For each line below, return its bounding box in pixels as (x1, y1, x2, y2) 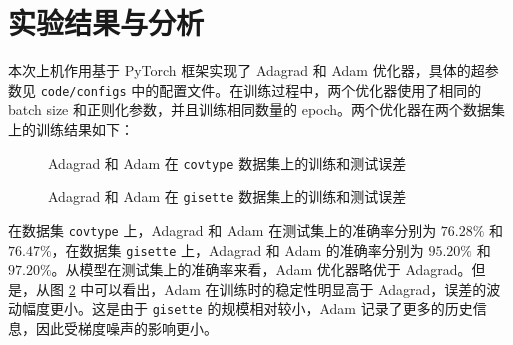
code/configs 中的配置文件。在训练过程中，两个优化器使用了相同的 (40, 79, 482, 100)
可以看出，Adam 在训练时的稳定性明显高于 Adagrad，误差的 (94, 278, 487, 299)
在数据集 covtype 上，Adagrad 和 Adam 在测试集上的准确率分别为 (8, 219, 437, 240)
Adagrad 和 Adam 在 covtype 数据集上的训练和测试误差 (48, 152, 407, 173)
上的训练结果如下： (8, 118, 134, 139)
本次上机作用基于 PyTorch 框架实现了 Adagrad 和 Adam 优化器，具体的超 (8, 60, 485, 81)
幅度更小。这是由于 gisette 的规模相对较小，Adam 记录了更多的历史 (21, 298, 473, 319)
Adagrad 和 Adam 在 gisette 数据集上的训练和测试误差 (48, 186, 407, 207)
